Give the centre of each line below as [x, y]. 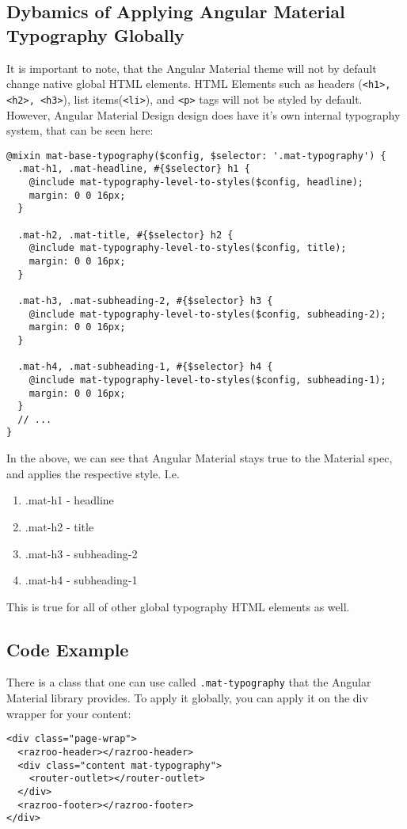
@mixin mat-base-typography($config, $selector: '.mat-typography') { [196, 156]
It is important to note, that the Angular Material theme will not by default [192, 68]
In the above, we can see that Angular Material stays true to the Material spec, [200, 458]
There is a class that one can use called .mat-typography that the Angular [189, 682]
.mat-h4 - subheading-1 [81, 580]
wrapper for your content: [69, 713]
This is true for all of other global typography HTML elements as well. [178, 606]
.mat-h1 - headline [69, 500]
